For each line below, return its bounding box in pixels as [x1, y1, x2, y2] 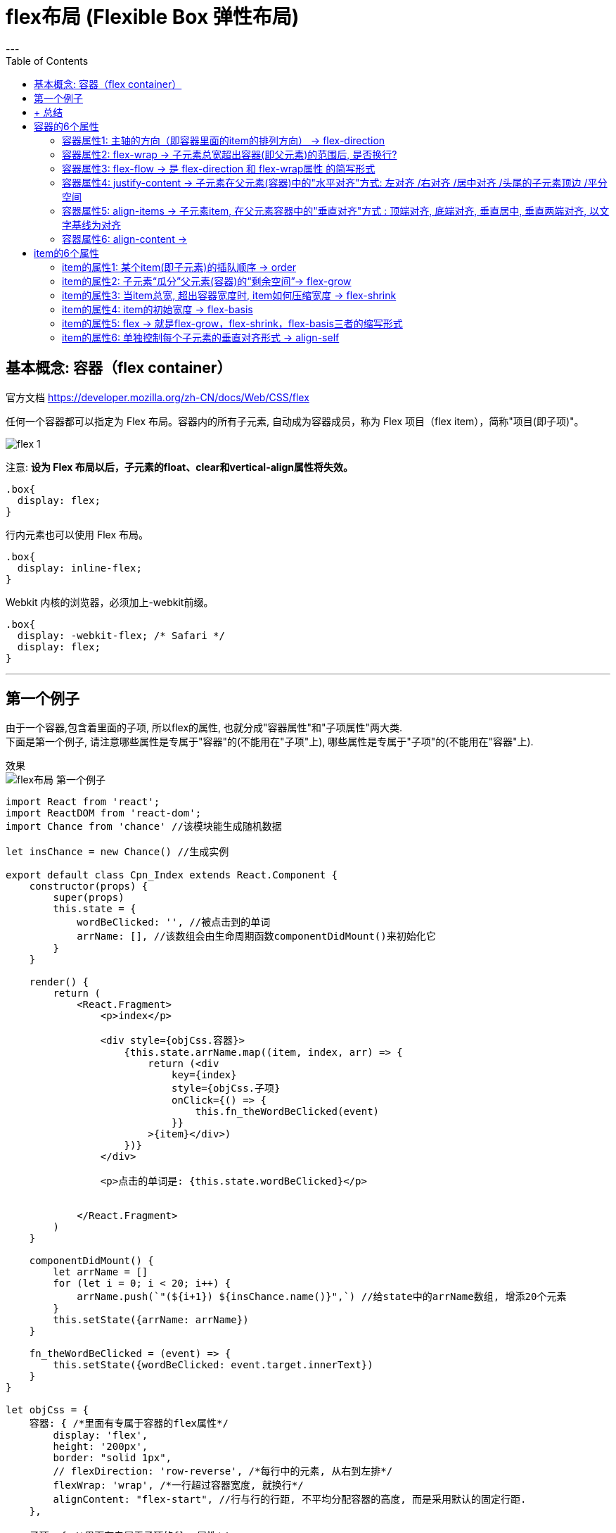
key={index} [172, 1069, 237, 1081]
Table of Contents [6, 54, 89, 67]
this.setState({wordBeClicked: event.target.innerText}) [53, 1359, 373, 1371]
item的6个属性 [34, 246, 99, 259]
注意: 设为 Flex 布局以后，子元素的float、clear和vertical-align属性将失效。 [6, 460, 353, 473]
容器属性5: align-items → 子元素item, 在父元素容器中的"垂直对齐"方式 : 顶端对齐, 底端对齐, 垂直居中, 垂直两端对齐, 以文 [62, 204, 610, 217]
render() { [29, 976, 89, 988]
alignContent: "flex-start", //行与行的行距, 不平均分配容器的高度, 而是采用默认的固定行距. [53, 1494, 527, 1506]
